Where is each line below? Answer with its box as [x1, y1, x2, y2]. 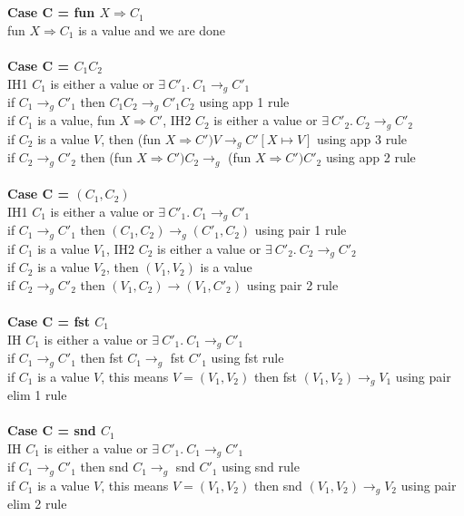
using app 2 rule [325, 148, 416, 167]
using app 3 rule [317, 129, 408, 148]
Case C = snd [7, 421, 96, 440]
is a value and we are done [78, 20, 226, 39]
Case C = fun [7, 3, 95, 22]
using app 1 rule [199, 92, 290, 112]
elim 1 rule [7, 385, 67, 404]
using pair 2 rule [246, 275, 339, 294]
